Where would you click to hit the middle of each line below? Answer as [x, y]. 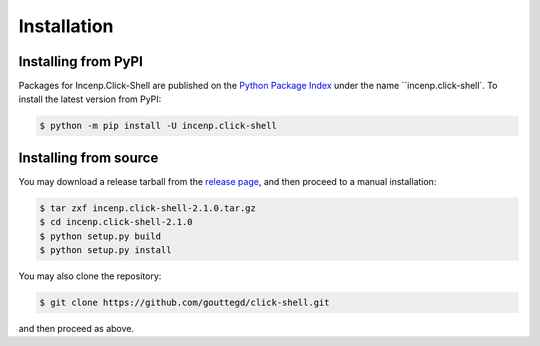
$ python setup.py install [105, 250]
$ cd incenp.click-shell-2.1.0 [116, 222]
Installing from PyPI [81, 61]
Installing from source [88, 157]
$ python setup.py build [100, 236]
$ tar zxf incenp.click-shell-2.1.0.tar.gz [148, 208]
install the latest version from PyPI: [90, 99]
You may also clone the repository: [90, 276]
